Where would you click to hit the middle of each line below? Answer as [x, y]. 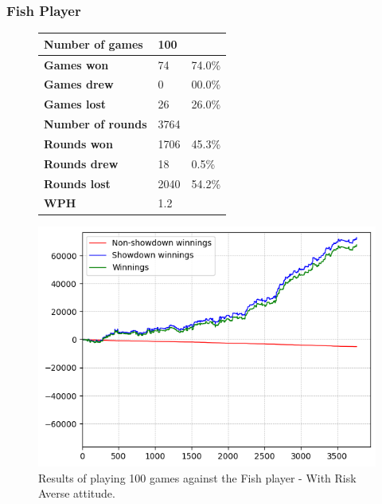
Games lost [75, 104]
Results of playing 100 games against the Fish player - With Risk [197, 477]
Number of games [94, 43]
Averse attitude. [77, 493]
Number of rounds [95, 124]
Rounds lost [77, 183]
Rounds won [78, 143]
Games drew [79, 84]
